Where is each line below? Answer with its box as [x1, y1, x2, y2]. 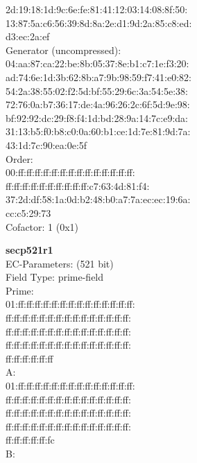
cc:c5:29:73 [6, 205, 51, 220]
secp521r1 [6, 243, 53, 257]
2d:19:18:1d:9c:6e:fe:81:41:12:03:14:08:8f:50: [6, 2, 188, 16]
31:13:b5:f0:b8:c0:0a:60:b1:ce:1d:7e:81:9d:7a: [6, 124, 191, 139]
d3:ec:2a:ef [6, 29, 50, 44]
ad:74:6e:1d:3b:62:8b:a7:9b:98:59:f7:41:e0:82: [6, 69, 192, 84]
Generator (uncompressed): [6, 42, 121, 57]
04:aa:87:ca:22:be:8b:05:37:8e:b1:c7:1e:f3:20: [6, 56, 189, 71]
